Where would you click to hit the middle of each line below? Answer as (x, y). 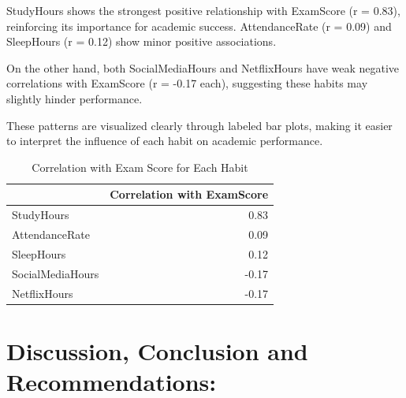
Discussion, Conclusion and (157, 350)
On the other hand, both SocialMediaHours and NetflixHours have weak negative (203, 67)
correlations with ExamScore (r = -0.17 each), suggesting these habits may (187, 83)
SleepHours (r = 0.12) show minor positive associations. (142, 41)
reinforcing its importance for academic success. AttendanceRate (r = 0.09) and (199, 26)
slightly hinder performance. (74, 98)
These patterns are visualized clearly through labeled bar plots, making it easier (199, 125)
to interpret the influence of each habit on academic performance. (165, 141)
